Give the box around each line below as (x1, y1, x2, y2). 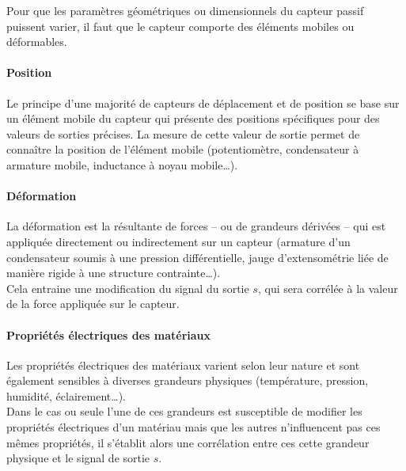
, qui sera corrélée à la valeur (257, 279, 398, 296)
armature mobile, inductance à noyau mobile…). (6, 156, 238, 173)
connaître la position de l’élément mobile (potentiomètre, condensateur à (6, 141, 359, 158)
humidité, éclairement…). (6, 387, 126, 404)
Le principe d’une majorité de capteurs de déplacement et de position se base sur (6, 94, 400, 111)
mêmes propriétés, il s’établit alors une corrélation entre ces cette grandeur (6, 434, 370, 450)
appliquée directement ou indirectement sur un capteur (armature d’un (6, 233, 351, 249)
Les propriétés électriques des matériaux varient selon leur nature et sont (6, 356, 360, 373)
